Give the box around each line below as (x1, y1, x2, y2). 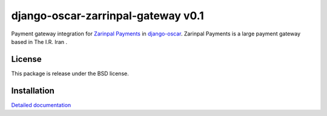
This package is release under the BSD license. (11, 70, 130, 77)
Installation (11, 85, 54, 96)
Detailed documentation (11, 101, 71, 108)
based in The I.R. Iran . (11, 38, 68, 45)
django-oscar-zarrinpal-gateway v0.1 (11, 9, 204, 22)
